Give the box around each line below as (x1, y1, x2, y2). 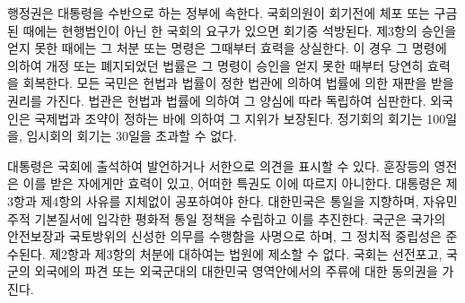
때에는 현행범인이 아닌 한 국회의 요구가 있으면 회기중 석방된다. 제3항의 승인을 (22, 21, 457, 39)
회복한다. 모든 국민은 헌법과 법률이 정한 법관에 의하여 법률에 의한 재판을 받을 (22, 74, 454, 92)
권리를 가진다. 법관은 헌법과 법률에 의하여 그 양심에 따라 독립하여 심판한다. (7, 91, 426, 109)
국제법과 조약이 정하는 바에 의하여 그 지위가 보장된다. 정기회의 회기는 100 (34, 108, 446, 127)
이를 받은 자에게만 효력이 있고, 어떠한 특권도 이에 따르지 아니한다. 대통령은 (22, 174, 443, 193)
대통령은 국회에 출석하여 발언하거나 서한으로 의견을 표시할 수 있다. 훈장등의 (7, 156, 430, 175)
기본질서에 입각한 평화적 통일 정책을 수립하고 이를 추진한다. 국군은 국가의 (34, 209, 446, 228)
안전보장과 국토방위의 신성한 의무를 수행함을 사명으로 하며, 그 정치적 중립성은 (7, 227, 442, 246)
